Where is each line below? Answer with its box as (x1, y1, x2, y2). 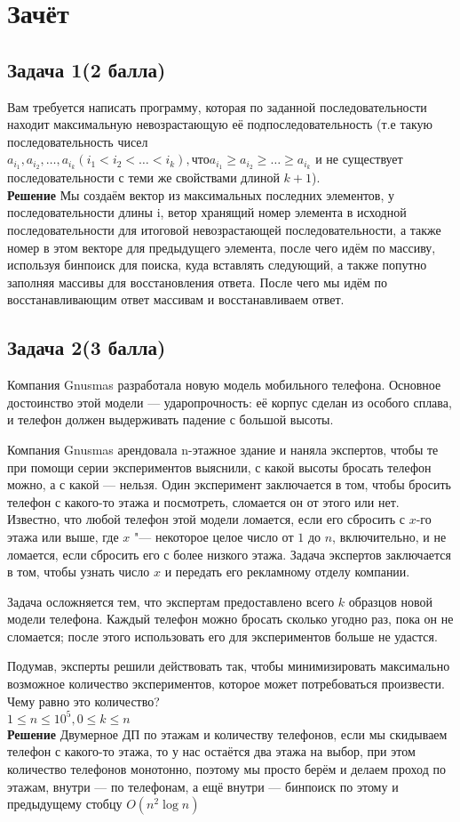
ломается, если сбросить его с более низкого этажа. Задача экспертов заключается (7, 544, 452, 563)
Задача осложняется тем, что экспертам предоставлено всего (7, 592, 335, 610)
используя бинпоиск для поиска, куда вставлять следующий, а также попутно (7, 255, 427, 274)
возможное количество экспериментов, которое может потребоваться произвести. (7, 674, 445, 693)
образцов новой (348, 592, 432, 610)
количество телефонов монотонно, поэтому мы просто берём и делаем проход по (7, 759, 446, 778)
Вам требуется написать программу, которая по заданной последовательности (7, 97, 427, 116)
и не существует (315, 149, 403, 168)
